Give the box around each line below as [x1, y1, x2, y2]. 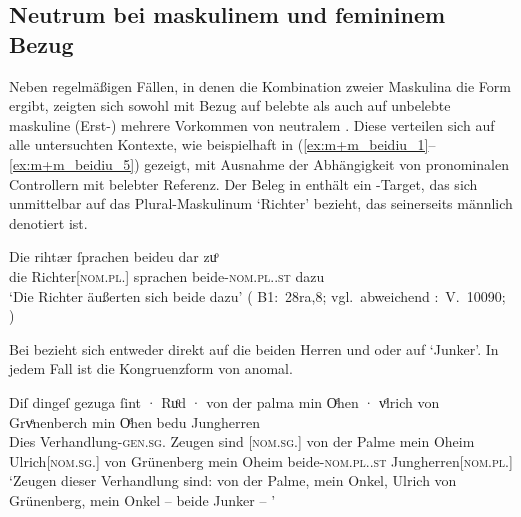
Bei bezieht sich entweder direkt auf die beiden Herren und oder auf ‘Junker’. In [9, 338, 499, 359]
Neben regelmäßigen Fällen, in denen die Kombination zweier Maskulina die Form [9, 75, 511, 96]
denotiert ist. [9, 212, 88, 233]
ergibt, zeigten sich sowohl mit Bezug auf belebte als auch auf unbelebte [9, 95, 451, 116]
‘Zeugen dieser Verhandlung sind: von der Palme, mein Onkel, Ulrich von [9, 470, 457, 491]
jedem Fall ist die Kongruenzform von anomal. [9, 358, 293, 379]
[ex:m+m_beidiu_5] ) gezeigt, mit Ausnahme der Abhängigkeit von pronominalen [9, 153, 509, 174]
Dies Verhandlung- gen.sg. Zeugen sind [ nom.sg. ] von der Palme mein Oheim [9, 431, 475, 452]
